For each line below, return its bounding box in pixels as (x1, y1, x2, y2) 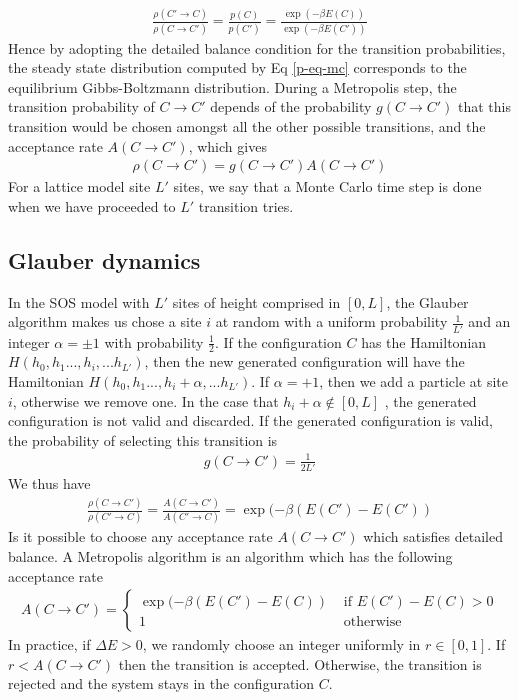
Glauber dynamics (8, 244, 201, 275)
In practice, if (8, 634, 91, 655)
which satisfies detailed (363, 526, 503, 547)
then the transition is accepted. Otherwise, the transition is (118, 653, 482, 674)
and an (468, 311, 511, 332)
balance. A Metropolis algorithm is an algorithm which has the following (8, 546, 453, 567)
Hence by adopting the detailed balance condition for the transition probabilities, (8, 37, 506, 58)
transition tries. (198, 195, 294, 216)
